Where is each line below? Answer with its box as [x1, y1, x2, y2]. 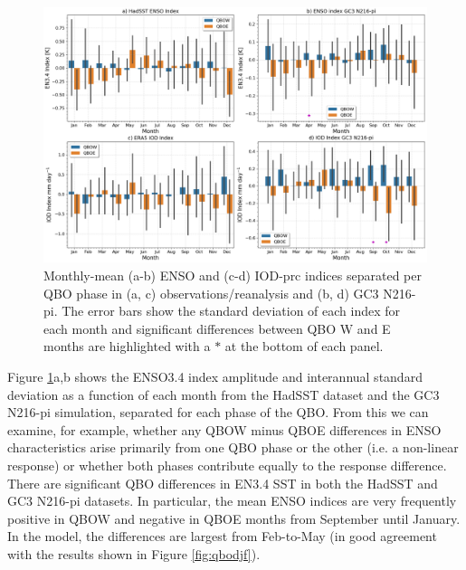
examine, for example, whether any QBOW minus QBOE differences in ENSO [7, 420, 442, 439]
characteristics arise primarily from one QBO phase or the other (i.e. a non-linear [7, 438, 459, 457]
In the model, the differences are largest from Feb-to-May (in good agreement [7, 527, 437, 546]
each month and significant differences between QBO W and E [43, 318, 391, 337]
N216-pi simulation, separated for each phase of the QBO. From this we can [7, 403, 429, 422]
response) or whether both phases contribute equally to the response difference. [7, 455, 447, 474]
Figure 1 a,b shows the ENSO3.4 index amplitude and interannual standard [7, 366, 423, 385]
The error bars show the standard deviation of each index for [62, 301, 401, 320]
